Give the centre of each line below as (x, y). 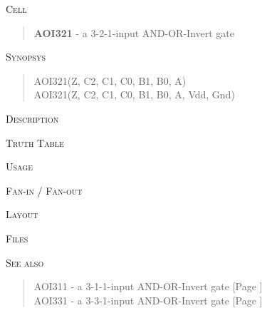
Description (32, 118)
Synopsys (26, 57)
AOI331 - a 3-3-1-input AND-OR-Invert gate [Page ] (148, 300)
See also (25, 262)
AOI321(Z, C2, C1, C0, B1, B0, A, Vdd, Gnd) (134, 94)
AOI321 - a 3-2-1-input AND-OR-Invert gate (134, 32)
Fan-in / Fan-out (44, 190)
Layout (22, 214)
